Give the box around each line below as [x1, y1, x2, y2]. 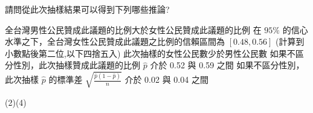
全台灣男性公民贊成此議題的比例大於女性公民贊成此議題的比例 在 [5, 23, 262, 36]
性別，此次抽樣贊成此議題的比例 [13, 59, 140, 71]
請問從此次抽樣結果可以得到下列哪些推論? [5, 3, 170, 15]
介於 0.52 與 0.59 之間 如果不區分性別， [150, 59, 305, 71]
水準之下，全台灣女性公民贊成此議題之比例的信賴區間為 [5, 35, 225, 48]
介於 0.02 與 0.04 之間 [124, 73, 208, 86]
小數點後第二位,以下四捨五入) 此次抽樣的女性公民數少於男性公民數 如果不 [5, 47, 295, 59]
